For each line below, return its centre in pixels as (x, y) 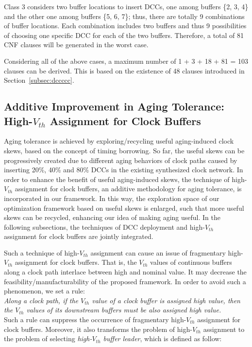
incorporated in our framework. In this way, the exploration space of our (112, 198)
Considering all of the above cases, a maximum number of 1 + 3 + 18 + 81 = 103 (126, 61)
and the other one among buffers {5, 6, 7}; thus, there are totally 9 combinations (124, 16)
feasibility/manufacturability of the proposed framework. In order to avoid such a (125, 281)
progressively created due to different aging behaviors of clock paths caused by (121, 160)
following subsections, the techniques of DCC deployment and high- (104, 227)
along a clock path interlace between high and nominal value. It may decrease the (125, 272)
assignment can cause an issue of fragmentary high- (167, 252)
